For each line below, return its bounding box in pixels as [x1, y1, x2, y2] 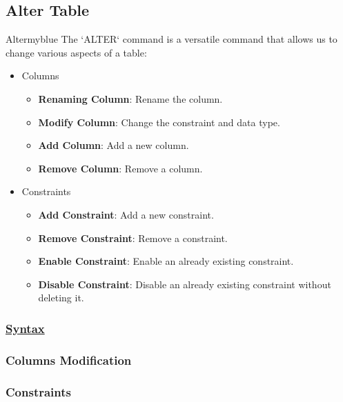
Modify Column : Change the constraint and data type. [38, 114, 280, 129]
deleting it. [38, 290, 84, 305]
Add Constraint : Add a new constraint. [38, 207, 214, 221]
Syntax [6, 319, 45, 336]
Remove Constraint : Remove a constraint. [38, 230, 228, 245]
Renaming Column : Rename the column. [38, 91, 223, 105]
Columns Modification [6, 351, 132, 368]
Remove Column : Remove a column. [38, 161, 203, 175]
